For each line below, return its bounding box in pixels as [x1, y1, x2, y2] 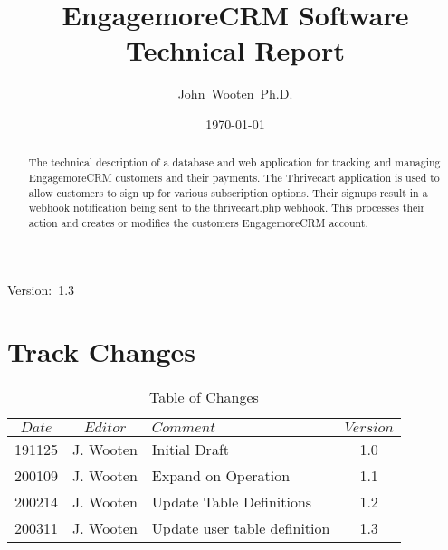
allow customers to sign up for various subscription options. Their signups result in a [28, 185, 428, 200]
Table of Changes [148, 386, 259, 408]
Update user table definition [151, 517, 330, 539]
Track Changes [7, 333, 196, 370]
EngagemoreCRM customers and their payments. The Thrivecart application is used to [28, 169, 440, 185]
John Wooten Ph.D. [177, 84, 293, 103]
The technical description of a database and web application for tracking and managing [28, 155, 441, 170]
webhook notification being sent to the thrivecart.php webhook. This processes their [28, 200, 425, 215]
